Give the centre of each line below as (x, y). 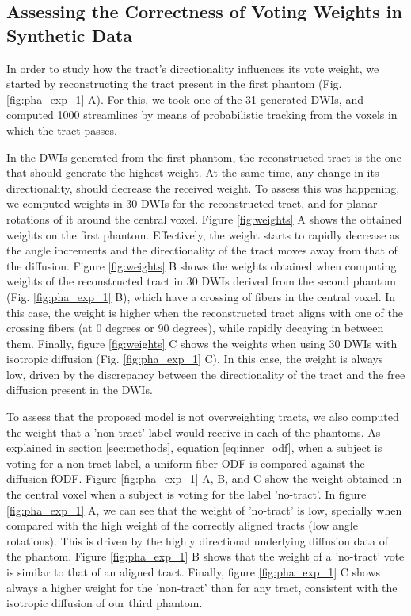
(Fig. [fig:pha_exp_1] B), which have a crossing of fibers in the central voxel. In (201, 296)
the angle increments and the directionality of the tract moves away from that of (202, 250)
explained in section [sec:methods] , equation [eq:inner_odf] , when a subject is (194, 448)
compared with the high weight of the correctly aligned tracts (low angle (182, 525)
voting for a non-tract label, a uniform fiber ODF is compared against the (186, 463)
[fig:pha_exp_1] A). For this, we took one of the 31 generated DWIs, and (185, 99)
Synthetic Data (70, 34)
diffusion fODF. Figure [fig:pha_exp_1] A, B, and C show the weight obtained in (204, 478)
